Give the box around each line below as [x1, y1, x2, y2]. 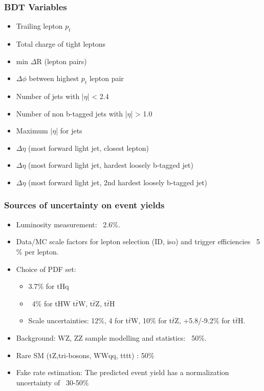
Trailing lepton [16, 21, 63, 31]
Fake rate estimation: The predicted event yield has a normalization [16, 367, 229, 378]
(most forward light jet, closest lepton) [28, 142, 149, 153]
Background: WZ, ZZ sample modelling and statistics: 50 [16, 332, 199, 343]
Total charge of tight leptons [16, 38, 106, 49]
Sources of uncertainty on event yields [4, 199, 165, 211]
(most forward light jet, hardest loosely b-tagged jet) [28, 160, 193, 170]
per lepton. [25, 246, 59, 257]
